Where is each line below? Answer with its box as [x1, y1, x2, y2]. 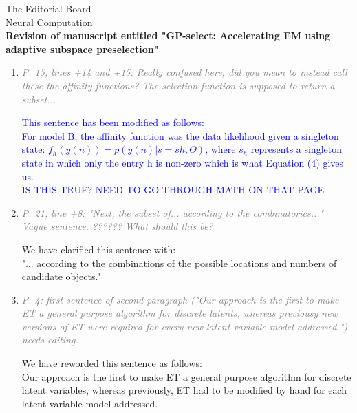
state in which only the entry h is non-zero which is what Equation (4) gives [21, 155, 344, 169]
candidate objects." [21, 269, 102, 284]
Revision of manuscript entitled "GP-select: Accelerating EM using [6, 28, 331, 43]
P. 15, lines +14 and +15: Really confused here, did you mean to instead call [21, 65, 347, 79]
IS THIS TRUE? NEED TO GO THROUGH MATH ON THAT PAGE [21, 182, 325, 197]
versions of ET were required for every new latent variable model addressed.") [21, 319, 347, 333]
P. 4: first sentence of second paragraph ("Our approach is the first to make [21, 292, 339, 306]
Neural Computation [6, 14, 93, 29]
